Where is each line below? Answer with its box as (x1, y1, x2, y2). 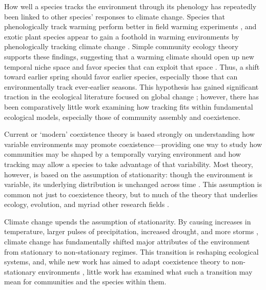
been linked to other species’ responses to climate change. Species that (4, 11, 225, 22)
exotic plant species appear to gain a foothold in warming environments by (4, 31, 239, 42)
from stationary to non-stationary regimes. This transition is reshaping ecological (4, 246, 259, 257)
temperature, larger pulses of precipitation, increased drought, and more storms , (4, 226, 258, 237)
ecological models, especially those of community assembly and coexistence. (4, 111, 241, 122)
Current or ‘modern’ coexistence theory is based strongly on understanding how (4, 129, 255, 139)
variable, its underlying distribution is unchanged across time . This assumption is (4, 179, 262, 190)
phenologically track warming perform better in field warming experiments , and (4, 21, 257, 32)
